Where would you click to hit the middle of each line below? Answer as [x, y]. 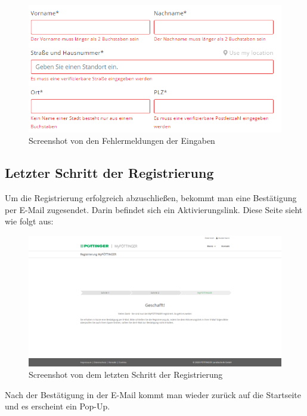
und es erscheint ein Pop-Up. [58, 406]
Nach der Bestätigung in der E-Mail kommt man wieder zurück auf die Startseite [153, 394]
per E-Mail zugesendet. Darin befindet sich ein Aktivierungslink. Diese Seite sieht [154, 209]
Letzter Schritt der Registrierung [109, 173]
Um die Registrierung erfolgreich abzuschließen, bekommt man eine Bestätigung [151, 198]
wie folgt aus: [29, 221]
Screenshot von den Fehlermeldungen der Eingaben [122, 141]
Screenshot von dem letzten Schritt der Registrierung [126, 375]
